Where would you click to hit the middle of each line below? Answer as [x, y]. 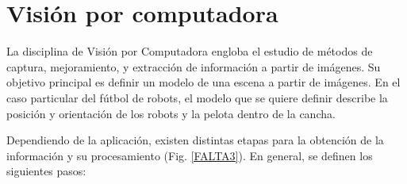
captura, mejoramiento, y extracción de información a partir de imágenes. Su [194, 66]
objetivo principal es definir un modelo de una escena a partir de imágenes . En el [203, 82]
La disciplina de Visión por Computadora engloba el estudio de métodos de [190, 51]
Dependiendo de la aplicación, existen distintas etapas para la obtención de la [195, 140]
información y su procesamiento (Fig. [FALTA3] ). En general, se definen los [190, 155]
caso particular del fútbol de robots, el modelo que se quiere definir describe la [197, 97]
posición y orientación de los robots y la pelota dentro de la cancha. [171, 113]
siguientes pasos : [46, 171]
